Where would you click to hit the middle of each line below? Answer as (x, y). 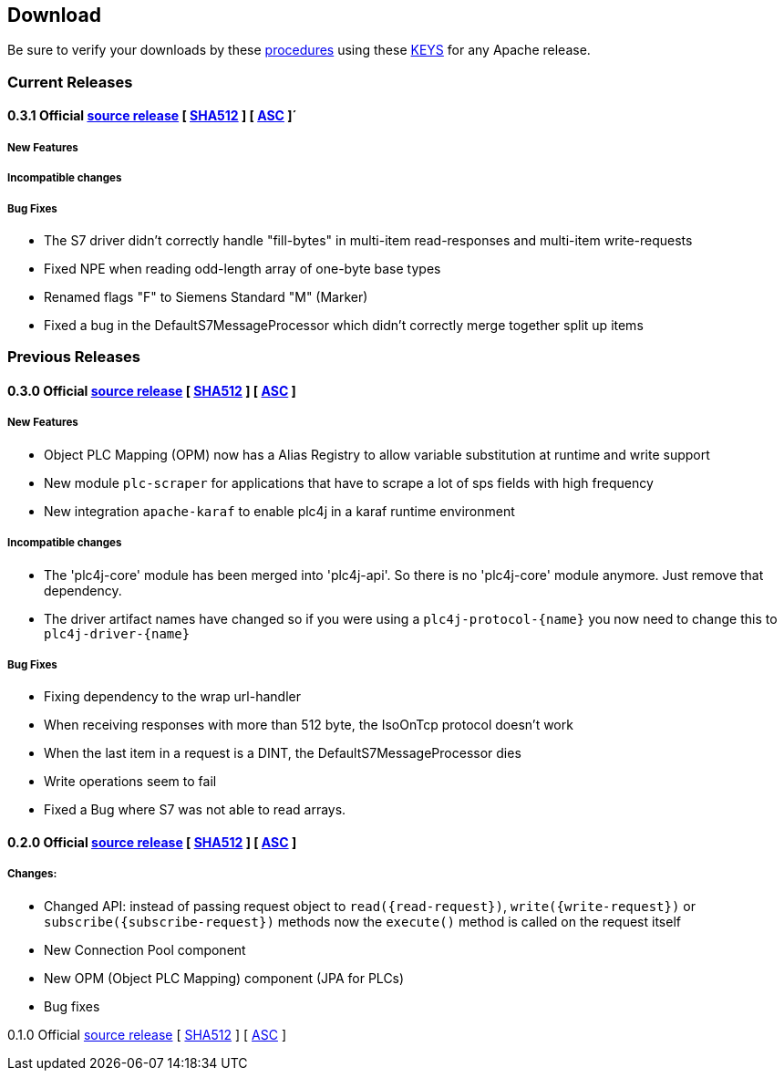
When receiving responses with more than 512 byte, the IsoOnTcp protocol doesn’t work (309, 725)
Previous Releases (74, 357)
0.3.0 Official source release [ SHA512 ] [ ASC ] (152, 390)
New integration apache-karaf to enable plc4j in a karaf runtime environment (279, 511)
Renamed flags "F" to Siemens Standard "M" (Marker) (206, 296)
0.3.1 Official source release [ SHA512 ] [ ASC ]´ (152, 116)
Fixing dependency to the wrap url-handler (172, 697)
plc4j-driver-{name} (117, 633)
